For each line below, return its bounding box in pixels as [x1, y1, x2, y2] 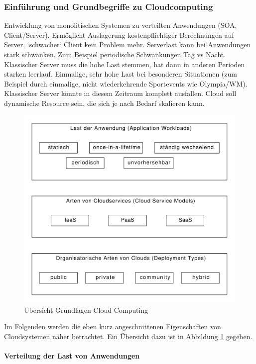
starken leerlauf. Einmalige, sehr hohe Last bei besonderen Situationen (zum [4, 69, 237, 79]
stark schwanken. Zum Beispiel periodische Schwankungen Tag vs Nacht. [4, 49, 226, 59]
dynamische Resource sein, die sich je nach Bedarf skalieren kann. [4, 97, 205, 108]
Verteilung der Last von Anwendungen [4, 351, 140, 361]
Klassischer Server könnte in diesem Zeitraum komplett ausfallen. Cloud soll [4, 88, 237, 98]
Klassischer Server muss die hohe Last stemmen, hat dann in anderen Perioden [4, 59, 245, 69]
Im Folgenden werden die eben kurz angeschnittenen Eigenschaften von [4, 321, 221, 332]
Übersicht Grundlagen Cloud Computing [24, 304, 148, 315]
